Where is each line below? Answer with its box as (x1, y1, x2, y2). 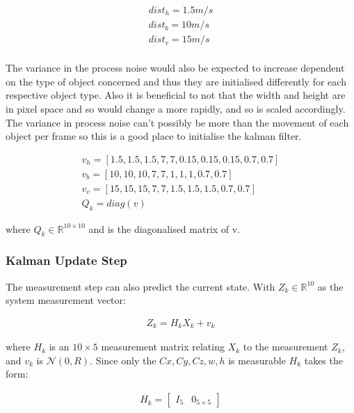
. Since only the (90, 353, 156, 367)
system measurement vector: (6, 293, 126, 307)
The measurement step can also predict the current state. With (6, 279, 275, 293)
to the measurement (243, 339, 328, 354)
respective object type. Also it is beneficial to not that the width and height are (6, 88, 346, 102)
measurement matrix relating (101, 339, 225, 354)
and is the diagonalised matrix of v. (88, 221, 241, 236)
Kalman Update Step (6, 252, 127, 269)
